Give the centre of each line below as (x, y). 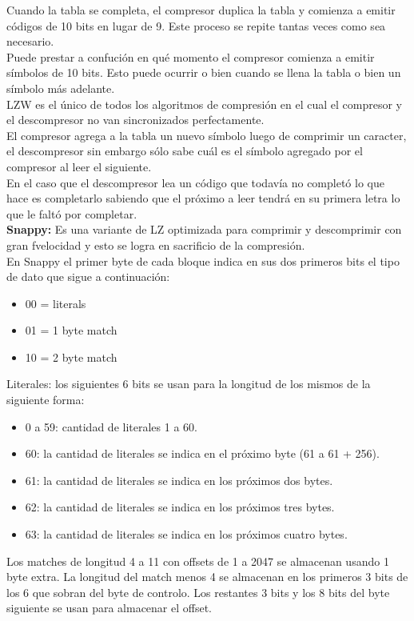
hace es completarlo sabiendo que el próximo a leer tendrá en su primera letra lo (203, 198)
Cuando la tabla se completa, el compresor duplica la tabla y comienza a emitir (201, 10)
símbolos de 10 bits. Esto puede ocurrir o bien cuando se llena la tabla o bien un (204, 72)
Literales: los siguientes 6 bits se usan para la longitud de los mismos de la (189, 384)
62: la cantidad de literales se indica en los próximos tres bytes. (180, 507)
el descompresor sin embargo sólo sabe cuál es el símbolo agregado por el (185, 151)
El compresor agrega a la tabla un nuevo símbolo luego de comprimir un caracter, (207, 135)
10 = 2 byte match (71, 357)
